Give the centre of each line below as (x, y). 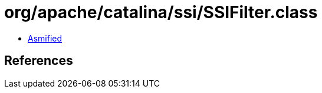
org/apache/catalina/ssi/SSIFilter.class (161, 12)
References (39, 61)
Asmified (45, 38)
